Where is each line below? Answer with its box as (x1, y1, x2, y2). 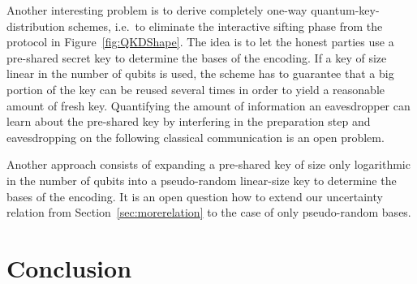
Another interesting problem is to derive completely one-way (6, 2, 307, 18)
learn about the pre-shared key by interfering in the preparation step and (6, 113, 371, 130)
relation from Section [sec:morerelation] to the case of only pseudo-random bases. (6, 204, 411, 221)
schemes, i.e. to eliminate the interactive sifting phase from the (68, 17, 383, 34)
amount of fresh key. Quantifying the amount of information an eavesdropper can (6, 97, 411, 114)
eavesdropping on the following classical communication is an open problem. (6, 128, 385, 145)
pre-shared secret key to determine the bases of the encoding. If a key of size (6, 49, 387, 66)
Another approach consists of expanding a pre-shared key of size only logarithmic (6, 156, 411, 173)
